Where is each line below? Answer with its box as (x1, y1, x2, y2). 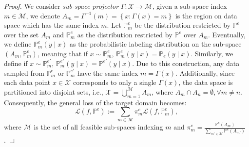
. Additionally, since (175, 67, 235, 78)
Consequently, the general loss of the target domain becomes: (4, 97, 187, 107)
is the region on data (175, 10, 237, 20)
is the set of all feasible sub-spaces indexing (34, 122, 163, 132)
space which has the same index (4, 20, 99, 30)
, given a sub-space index (152, 1, 227, 11)
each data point (4, 77, 51, 87)
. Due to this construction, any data (132, 58, 240, 68)
